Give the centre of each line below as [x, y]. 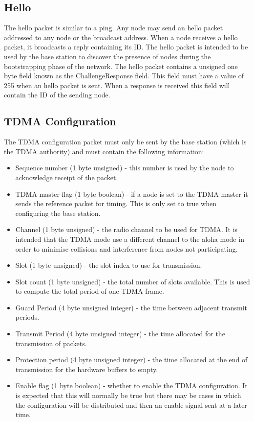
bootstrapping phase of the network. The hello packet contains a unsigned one [121, 66]
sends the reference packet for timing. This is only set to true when [116, 203]
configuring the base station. [58, 213]
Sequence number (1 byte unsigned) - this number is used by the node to [125, 168]
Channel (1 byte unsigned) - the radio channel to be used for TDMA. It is [127, 229]
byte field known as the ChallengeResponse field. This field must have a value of [124, 76]
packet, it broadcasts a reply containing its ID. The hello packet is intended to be [126, 47]
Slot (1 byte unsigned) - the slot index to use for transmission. [109, 265]
